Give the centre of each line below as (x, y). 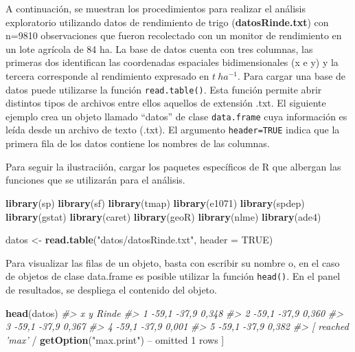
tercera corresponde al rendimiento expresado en (107, 75)
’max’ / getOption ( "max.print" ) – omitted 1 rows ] (115, 339)
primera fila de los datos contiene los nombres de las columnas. (138, 143)
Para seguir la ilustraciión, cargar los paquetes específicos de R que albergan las (173, 166)
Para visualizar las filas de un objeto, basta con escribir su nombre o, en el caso (173, 262)
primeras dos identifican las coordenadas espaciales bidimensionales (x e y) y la (172, 62)
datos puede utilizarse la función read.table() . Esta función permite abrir (164, 89)
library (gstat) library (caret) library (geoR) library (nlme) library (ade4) (163, 216)
